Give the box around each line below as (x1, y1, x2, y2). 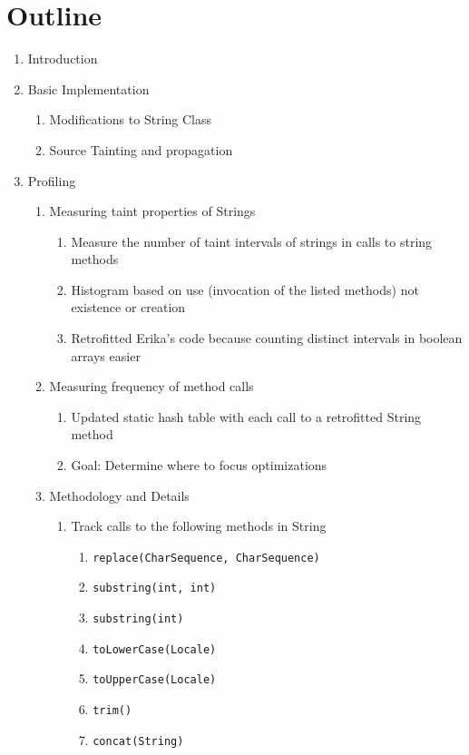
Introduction (27, 49, 98, 68)
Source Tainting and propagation (49, 140, 233, 159)
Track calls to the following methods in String (71, 516, 327, 535)
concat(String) (93, 734, 184, 748)
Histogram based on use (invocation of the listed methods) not (71, 279, 419, 299)
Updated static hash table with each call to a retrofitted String (71, 407, 422, 426)
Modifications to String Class (49, 110, 211, 129)
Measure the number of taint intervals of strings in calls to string (71, 231, 433, 250)
